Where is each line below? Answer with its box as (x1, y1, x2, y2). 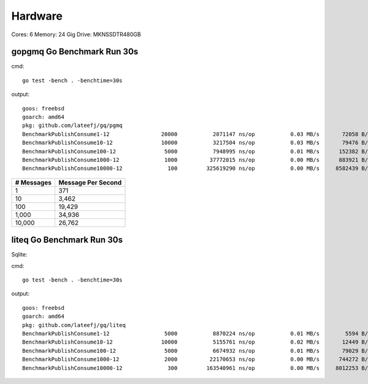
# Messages (15, 178, 52, 186)
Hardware (11, 9, 63, 23)
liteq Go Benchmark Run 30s (11, 235, 123, 245)
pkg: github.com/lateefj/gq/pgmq (22, 122, 123, 129)
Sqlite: (11, 251, 28, 258)
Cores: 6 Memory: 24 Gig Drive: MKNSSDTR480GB (11, 31, 141, 38)
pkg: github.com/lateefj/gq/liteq (22, 321, 126, 328)
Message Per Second (58, 178, 122, 186)
